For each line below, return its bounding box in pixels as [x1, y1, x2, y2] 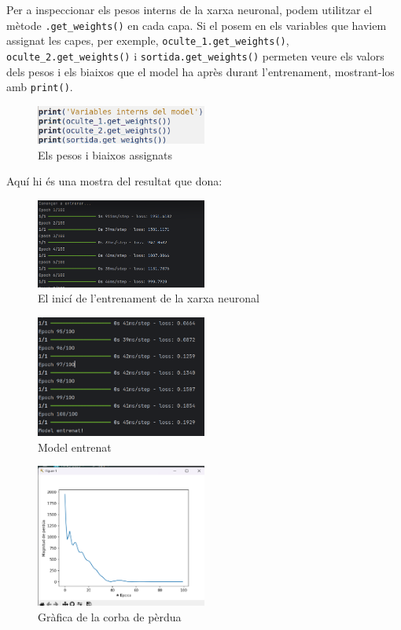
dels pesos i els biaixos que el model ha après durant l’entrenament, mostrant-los [6, 63, 395, 79]
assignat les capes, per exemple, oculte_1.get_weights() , [6, 32, 289, 49]
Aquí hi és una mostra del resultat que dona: [6, 173, 223, 189]
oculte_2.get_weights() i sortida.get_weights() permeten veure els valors [6, 47, 384, 64]
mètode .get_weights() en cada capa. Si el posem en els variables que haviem [6, 16, 387, 33]
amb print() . [6, 79, 73, 95]
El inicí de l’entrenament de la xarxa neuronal [38, 290, 259, 306]
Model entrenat [38, 438, 112, 455]
